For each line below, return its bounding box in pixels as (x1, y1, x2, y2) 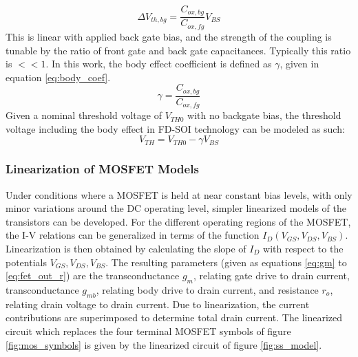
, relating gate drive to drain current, (193, 268, 350, 283)
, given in (280, 56, 319, 71)
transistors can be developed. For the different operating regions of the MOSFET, (6, 214, 351, 228)
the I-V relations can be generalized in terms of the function (6, 228, 260, 242)
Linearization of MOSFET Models (6, 160, 199, 177)
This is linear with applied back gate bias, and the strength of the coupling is (6, 29, 332, 43)
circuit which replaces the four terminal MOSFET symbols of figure (6, 324, 291, 338)
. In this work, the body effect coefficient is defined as (45, 56, 272, 71)
